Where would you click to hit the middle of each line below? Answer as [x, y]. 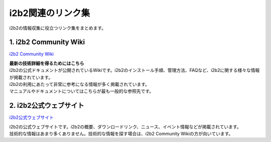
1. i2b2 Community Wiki [47, 42]
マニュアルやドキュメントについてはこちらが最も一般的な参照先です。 [82, 91]
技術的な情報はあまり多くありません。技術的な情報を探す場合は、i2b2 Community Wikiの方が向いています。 [121, 134]
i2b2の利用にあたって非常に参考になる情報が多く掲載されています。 [80, 84]
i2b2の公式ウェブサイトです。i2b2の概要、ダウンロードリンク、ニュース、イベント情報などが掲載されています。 [125, 126]
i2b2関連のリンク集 [50, 13]
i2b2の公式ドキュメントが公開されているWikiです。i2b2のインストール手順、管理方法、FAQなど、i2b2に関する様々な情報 [134, 70]
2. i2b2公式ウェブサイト [47, 106]
